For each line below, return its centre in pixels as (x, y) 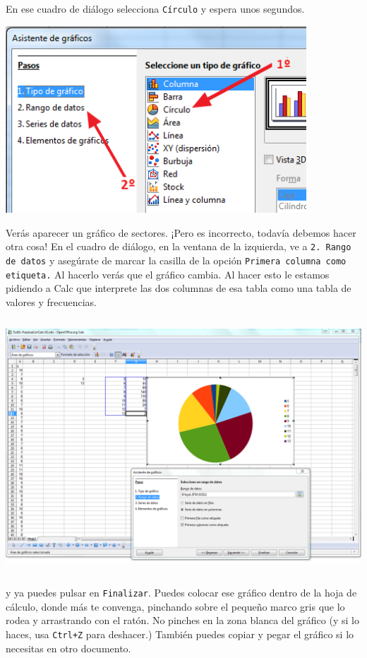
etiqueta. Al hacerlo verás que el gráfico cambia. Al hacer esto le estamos (168, 274)
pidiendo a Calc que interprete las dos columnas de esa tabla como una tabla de (179, 288)
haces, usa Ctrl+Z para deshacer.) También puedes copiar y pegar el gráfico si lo (180, 634)
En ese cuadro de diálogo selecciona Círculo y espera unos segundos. (155, 8)
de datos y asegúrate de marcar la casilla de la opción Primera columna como (176, 260)
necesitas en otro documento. (68, 648)
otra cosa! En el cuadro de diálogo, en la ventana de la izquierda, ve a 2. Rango (179, 246)
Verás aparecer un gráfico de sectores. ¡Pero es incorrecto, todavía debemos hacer (181, 232)
